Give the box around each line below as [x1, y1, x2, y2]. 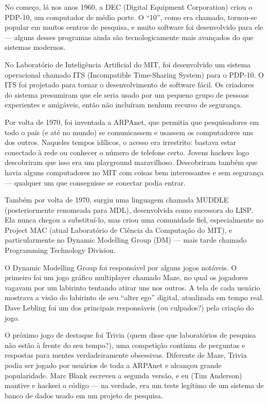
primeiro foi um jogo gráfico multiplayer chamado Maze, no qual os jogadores [5, 272, 248, 283]
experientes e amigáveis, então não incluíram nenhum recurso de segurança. [5, 99, 242, 110]
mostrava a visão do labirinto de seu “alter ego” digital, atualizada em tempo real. [5, 292, 264, 303]
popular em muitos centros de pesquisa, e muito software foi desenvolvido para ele [5, 22, 263, 32]
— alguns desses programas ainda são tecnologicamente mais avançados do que [5, 31, 254, 42]
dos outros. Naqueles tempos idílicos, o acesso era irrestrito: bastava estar [5, 137, 237, 148]
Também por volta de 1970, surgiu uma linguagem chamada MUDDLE [5, 194, 229, 205]
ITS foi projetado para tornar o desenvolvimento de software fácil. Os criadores [5, 79, 254, 90]
